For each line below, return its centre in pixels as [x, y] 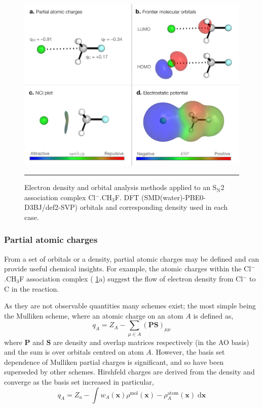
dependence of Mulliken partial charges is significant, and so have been [114, 362]
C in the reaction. [32, 288]
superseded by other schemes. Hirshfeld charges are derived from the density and [129, 372]
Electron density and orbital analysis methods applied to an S [121, 187]
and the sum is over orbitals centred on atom [74, 352]
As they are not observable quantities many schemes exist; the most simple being [130, 306]
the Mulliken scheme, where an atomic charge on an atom [94, 315]
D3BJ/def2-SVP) [51, 207]
